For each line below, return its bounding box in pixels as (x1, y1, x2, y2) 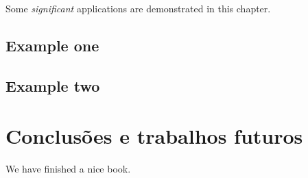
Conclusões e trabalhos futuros (5, 122, 303, 150)
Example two (5, 75, 100, 96)
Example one (5, 34, 99, 55)
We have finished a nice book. (5, 162, 131, 176)
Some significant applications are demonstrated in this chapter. (5, 1, 271, 15)
